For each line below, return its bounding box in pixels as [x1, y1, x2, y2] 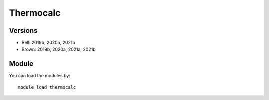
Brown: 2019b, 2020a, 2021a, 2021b [21, 46, 96, 52]
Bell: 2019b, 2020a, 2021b [21, 40, 76, 46]
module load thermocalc [18, 84, 76, 90]
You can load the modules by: [9, 73, 71, 79]
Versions [9, 26, 38, 35]
